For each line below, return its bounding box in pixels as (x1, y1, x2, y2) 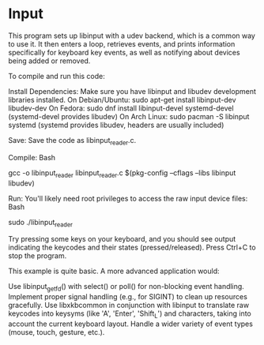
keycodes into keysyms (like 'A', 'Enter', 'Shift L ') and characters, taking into (8, 309, 251, 320)
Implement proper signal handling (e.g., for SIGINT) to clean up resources (8, 292, 247, 302)
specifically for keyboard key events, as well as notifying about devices (8, 47, 240, 57)
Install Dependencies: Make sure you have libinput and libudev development (8, 86, 257, 96)
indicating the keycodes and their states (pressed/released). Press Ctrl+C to (8, 242, 256, 253)
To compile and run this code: (8, 71, 105, 81)
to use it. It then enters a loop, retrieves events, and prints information (8, 39, 236, 48)
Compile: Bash (8, 152, 56, 162)
